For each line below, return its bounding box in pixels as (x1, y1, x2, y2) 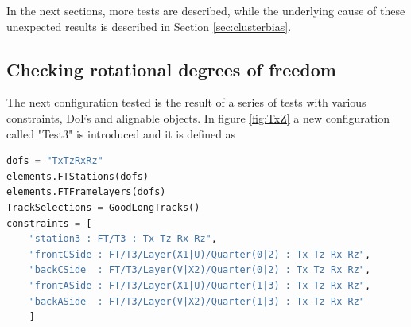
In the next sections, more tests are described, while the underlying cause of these (6, 2, 405, 18)
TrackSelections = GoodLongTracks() (6, 201, 200, 213)
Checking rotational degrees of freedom (6, 56, 336, 81)
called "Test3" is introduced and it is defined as (6, 125, 236, 142)
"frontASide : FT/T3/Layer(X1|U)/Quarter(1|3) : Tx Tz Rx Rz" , (29, 279, 371, 291)
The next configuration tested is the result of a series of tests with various (6, 94, 366, 111)
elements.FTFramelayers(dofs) (6, 186, 166, 198)
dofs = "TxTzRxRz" (6, 155, 103, 167)
